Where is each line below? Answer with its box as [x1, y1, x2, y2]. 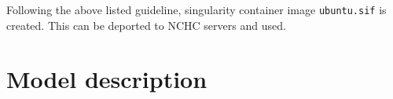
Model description [6, 63, 208, 95]
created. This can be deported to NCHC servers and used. [6, 16, 286, 33]
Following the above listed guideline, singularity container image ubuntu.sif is [6, 2, 387, 17]
